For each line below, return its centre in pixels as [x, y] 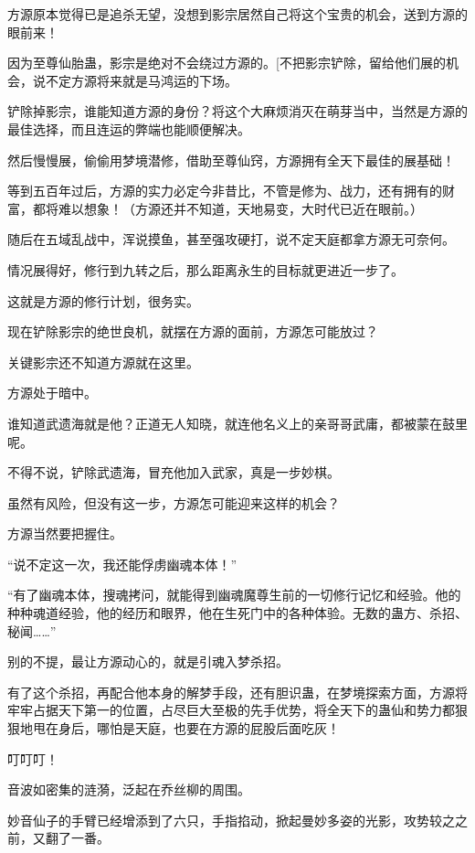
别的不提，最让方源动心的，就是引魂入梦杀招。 [148, 661]
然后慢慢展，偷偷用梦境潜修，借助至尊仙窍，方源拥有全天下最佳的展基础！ [231, 160]
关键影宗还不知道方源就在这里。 [103, 362]
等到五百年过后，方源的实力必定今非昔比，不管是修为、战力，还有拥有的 [225, 191]
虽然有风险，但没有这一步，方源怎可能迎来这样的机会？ [174, 502]
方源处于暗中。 [52, 393]
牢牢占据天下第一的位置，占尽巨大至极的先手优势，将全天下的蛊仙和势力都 [231, 710]
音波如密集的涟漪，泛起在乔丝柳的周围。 [129, 789]
